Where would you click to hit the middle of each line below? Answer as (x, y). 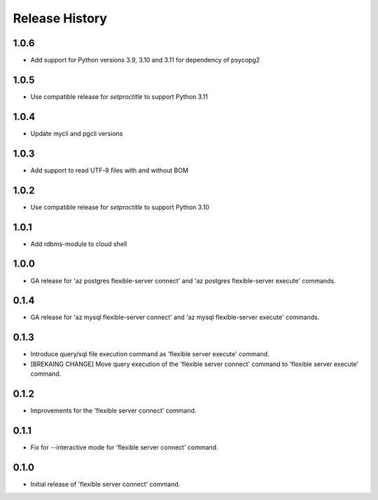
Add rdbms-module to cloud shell (79, 244)
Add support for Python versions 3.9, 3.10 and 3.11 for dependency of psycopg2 (145, 60)
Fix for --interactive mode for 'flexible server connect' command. (124, 447)
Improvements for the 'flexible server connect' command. (113, 411)
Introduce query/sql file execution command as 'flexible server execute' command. (150, 354)
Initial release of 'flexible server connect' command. (105, 484)
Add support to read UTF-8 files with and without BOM (110, 170)
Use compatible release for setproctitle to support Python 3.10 (120, 207)
